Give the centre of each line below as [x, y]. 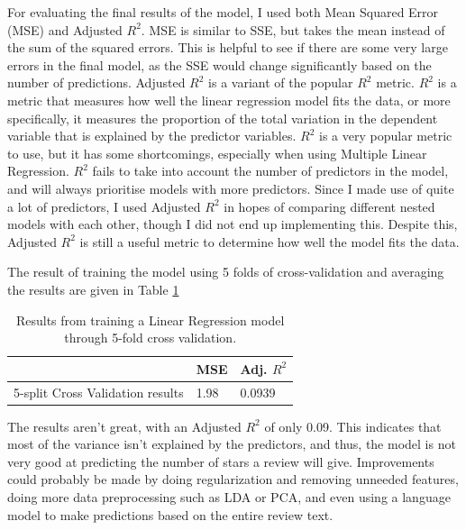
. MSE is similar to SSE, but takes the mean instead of [293, 29]
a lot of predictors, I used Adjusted [104, 206]
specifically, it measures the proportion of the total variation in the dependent [223, 118]
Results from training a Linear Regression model [150, 320]
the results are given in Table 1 [93, 289]
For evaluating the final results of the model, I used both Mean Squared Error [223, 12]
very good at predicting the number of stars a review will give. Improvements [221, 461]
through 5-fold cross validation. [151, 338]
